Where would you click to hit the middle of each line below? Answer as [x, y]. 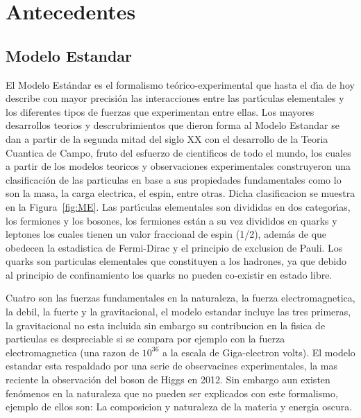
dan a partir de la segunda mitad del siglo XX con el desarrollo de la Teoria [167, 138]
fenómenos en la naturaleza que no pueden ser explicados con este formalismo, [172, 393]
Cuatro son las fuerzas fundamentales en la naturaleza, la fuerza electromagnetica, [180, 298]
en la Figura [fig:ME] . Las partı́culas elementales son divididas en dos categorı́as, [178, 206]
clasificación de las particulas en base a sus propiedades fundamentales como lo [174, 179]
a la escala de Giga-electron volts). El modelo [259, 352]
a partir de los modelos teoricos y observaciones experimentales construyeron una [178, 166]
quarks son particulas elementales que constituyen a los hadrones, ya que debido [176, 261]
